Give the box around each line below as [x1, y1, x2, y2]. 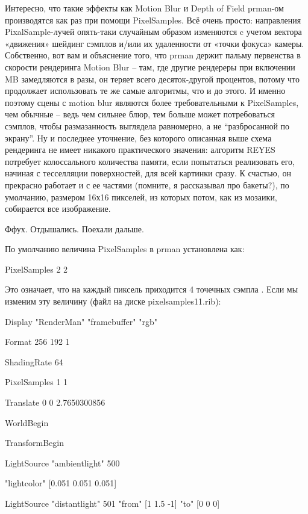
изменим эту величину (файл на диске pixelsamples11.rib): [5, 295, 221, 308]
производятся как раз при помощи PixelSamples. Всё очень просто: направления [5, 13, 301, 26]
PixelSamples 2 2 [5, 262, 68, 275]
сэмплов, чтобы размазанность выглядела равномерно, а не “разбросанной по [5, 119, 290, 132]
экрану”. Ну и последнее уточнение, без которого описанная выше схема [5, 131, 272, 144]
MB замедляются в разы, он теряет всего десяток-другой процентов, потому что [5, 72, 300, 85]
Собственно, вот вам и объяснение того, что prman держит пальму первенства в [5, 49, 301, 61]
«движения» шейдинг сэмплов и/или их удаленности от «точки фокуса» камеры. [5, 37, 304, 49]
